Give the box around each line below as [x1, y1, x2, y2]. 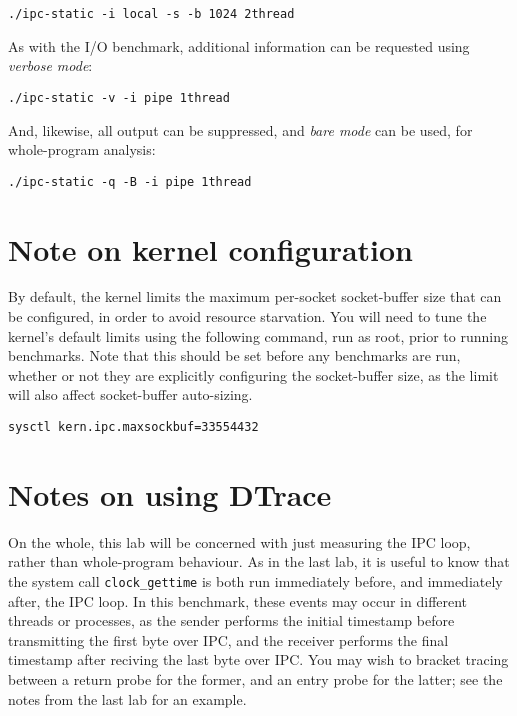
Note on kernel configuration [8, 228, 413, 269]
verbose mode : [8, 55, 93, 76]
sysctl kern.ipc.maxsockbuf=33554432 [8, 420, 259, 435]
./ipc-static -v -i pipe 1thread [8, 90, 230, 105]
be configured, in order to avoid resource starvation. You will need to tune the [8, 306, 487, 327]
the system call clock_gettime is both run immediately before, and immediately [8, 571, 503, 591]
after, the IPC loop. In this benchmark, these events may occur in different [8, 590, 468, 611]
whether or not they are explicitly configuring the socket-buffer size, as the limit [8, 364, 499, 385]
